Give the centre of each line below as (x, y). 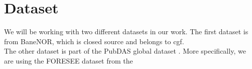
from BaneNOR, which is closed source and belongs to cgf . (94, 41)
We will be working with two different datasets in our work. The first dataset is (126, 32)
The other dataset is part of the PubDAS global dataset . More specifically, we (125, 51)
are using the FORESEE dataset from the (69, 60)
